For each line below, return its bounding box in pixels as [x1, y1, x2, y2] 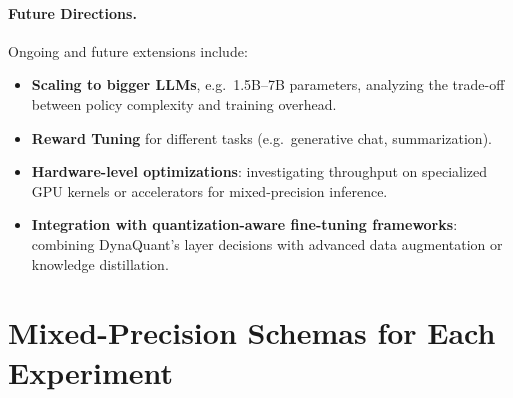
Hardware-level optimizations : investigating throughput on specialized [31, 161, 488, 182]
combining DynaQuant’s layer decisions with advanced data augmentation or [31, 233, 503, 254]
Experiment [8, 351, 174, 392]
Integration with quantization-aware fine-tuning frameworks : [31, 214, 458, 235]
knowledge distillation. [31, 253, 169, 274]
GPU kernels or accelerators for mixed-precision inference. [31, 180, 388, 201]
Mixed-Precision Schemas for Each [8, 312, 496, 353]
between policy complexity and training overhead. [31, 93, 337, 114]
